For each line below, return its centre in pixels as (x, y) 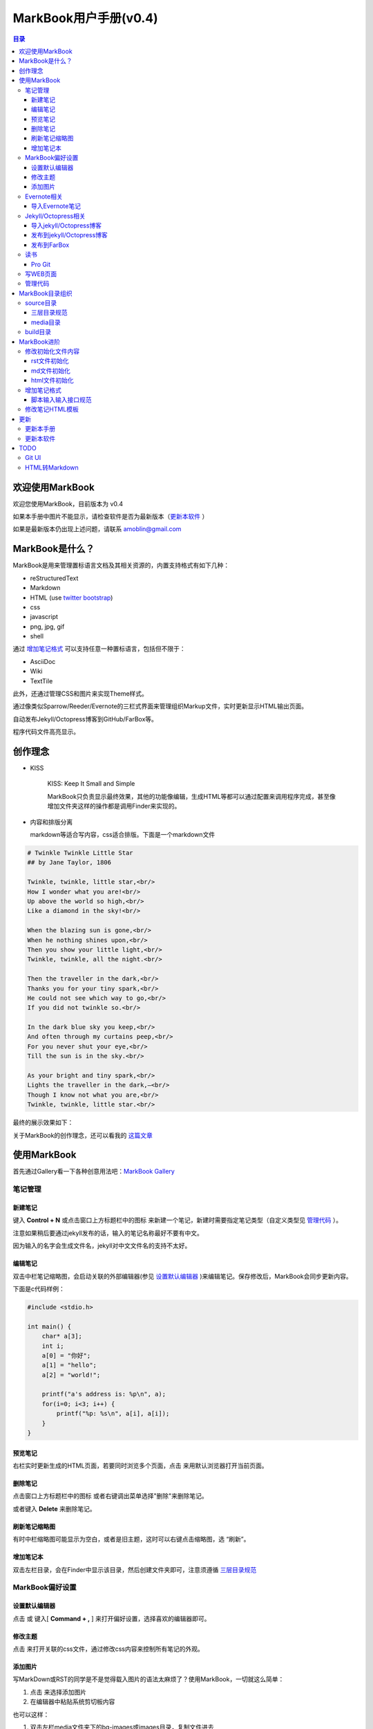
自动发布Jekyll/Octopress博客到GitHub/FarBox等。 (85, 719)
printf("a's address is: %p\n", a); (104, 1394)
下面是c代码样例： (39, 1288)
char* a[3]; (62, 1336)
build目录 (38, 332)
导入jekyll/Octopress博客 (67, 225)
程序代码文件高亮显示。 (46, 732)
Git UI (33, 458)
